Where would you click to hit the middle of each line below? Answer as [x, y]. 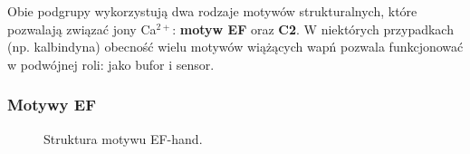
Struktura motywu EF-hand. [123, 138]
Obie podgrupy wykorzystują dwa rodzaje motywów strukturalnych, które [212, 11]
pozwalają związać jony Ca [82, 29]
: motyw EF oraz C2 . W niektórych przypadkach [313, 29]
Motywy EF [52, 105]
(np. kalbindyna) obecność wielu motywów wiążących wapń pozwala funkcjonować [235, 47]
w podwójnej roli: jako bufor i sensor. [111, 64]
